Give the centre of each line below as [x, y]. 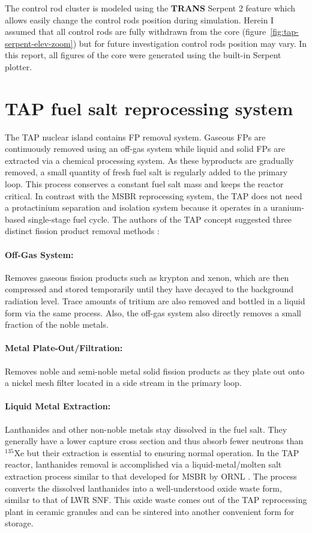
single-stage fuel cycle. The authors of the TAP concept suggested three [160, 219]
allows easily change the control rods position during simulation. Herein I [139, 20]
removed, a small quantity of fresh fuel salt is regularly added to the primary [146, 172]
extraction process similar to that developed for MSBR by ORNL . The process [151, 476]
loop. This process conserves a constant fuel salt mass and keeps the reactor [144, 184]
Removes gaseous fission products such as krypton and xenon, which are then [147, 277]
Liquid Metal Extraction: [58, 406]
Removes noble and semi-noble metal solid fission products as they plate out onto [155, 371]
